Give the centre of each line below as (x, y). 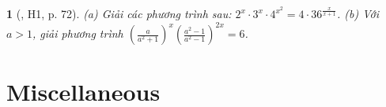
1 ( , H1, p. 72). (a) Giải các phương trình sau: (119, 14)
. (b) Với (358, 14)
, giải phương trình (78, 33)
